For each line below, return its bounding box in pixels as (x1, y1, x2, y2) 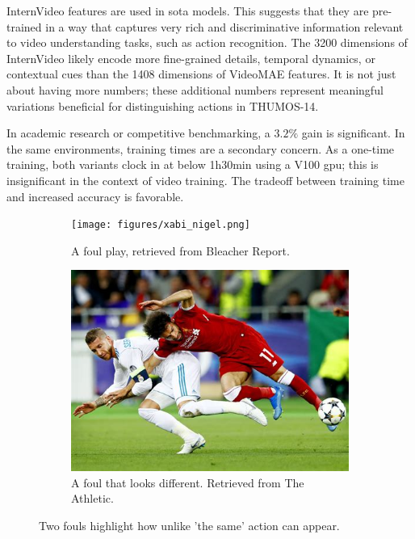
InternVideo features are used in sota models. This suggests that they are (6, 2, 369, 19)
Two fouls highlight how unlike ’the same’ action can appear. (39, 517, 340, 534)
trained (6, 18, 42, 35)
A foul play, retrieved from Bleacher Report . (71, 242, 290, 259)
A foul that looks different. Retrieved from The (71, 474, 304, 491)
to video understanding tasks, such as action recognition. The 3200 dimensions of (6, 34, 408, 51)
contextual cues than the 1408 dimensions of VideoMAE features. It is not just (6, 65, 396, 82)
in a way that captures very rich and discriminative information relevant (45, 18, 404, 35)
